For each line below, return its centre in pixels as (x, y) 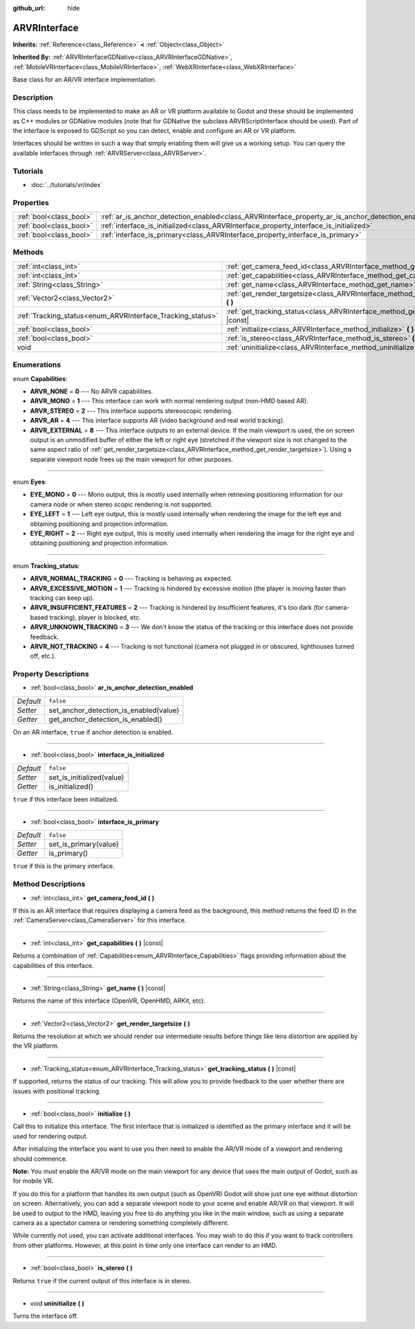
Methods (28, 252)
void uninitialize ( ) (57, 1303)
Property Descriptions (51, 674)
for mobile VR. (33, 1181)
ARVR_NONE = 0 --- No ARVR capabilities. (92, 391)
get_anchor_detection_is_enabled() (105, 719)
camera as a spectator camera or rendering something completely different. (121, 1222)
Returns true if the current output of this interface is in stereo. (102, 1280)
